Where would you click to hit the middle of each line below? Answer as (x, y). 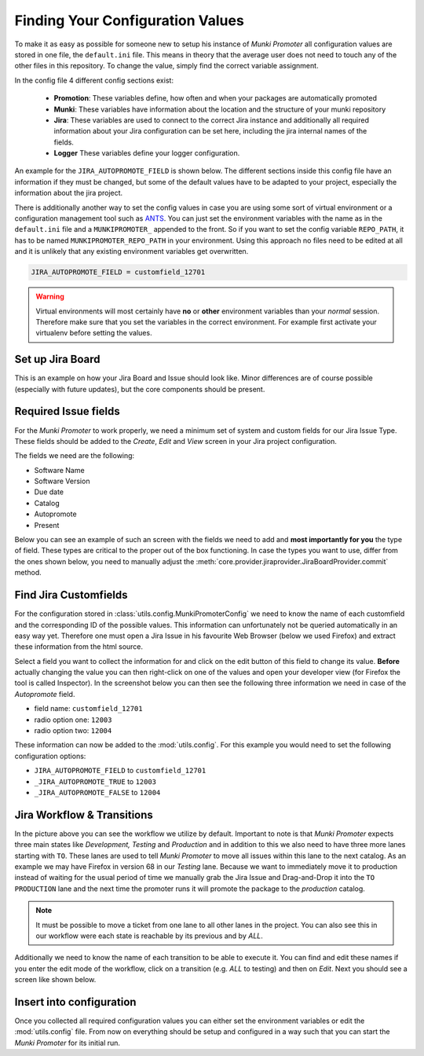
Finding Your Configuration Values (130, 20)
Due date (49, 492)
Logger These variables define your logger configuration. (147, 153)
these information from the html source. (79, 647)
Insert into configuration (75, 1002)
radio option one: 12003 (73, 720)
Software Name (60, 470)
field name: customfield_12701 (88, 709)
